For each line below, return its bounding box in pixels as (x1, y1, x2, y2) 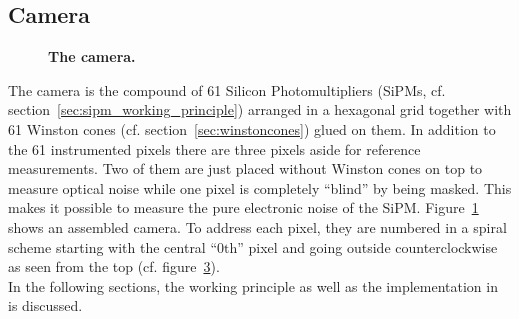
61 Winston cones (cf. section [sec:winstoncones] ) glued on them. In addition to (8, 118, 496, 139)
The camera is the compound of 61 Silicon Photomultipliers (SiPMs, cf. (8, 79, 446, 100)
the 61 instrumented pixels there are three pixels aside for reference (8, 138, 421, 159)
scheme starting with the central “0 (8, 236, 225, 257)
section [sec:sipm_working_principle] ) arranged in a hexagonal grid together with (8, 99, 512, 120)
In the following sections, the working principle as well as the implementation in (8, 275, 498, 296)
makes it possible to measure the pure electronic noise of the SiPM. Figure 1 (8, 197, 479, 218)
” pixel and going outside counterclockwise (237, 236, 498, 257)
